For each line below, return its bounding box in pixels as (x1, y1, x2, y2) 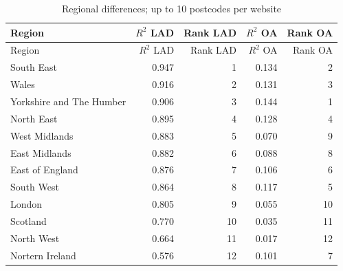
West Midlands (10, 128, 74, 142)
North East (10, 111, 58, 125)
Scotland (10, 213, 47, 228)
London (10, 197, 43, 211)
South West (10, 180, 59, 194)
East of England (10, 162, 78, 177)
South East (10, 60, 57, 74)
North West (10, 230, 60, 245)
